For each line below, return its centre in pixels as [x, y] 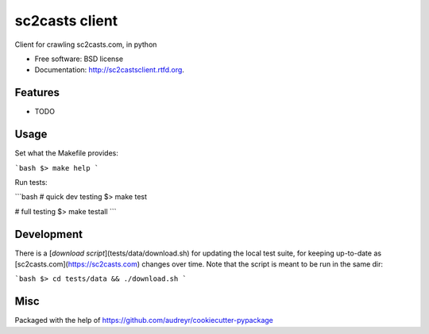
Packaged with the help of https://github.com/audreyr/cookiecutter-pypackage [144, 321]
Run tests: [31, 182]
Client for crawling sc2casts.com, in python [86, 44]
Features [37, 92]
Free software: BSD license [79, 59]
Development [49, 234]
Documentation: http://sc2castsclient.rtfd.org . [109, 70]
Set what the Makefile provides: [66, 153]
